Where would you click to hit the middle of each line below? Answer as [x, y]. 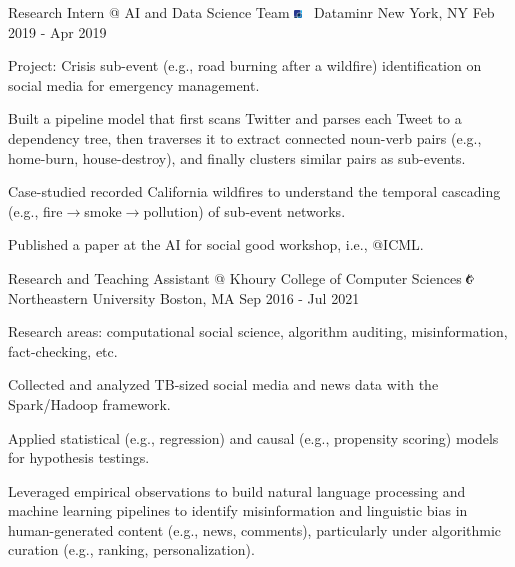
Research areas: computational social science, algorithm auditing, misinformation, [258, 331]
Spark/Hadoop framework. [89, 403]
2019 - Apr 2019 [57, 31]
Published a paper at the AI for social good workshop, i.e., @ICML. [216, 244]
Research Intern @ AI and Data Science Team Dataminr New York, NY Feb [251, 12]
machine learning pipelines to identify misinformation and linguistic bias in [238, 510]
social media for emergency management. [134, 84]
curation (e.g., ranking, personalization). [131, 549]
